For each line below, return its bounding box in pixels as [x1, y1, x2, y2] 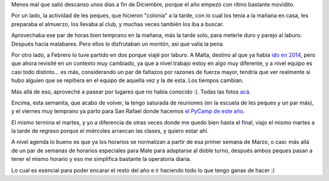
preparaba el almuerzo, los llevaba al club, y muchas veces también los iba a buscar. [11, 20, 224, 27]
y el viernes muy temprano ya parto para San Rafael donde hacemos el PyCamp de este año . [11, 108, 245, 115]
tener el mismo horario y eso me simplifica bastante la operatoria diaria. [11, 155, 191, 163]
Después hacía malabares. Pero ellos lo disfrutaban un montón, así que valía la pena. [11, 40, 225, 47]
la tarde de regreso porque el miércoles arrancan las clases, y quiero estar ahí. [11, 128, 209, 135]
